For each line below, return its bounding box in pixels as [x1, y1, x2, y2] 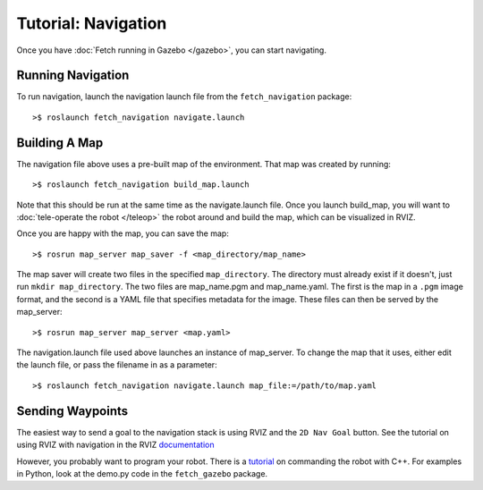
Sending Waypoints [16, 403, 129, 418]
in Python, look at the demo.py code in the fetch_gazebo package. [16, 468, 268, 478]
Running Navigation [16, 68, 130, 83]
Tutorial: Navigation [16, 13, 167, 33]
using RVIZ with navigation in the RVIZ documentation [16, 439, 215, 451]
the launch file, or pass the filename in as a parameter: [16, 359, 218, 370]
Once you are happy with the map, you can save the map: [16, 228, 230, 239]
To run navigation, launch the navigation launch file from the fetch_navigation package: [16, 91, 352, 102]
